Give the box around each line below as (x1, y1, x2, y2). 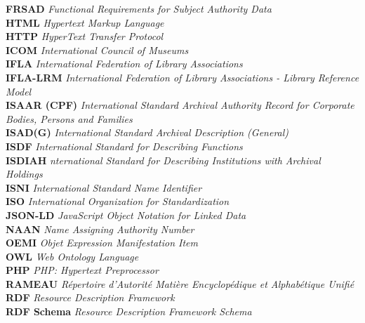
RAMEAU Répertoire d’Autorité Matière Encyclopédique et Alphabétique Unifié (6, 276, 354, 291)
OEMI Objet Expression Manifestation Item (6, 235, 198, 250)
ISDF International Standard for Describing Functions (6, 138, 243, 153)
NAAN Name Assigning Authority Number (6, 221, 194, 236)
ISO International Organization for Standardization (6, 194, 230, 209)
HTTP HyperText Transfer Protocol (6, 29, 164, 44)
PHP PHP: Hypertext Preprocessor (6, 263, 159, 277)
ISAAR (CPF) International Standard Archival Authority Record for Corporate (6, 98, 354, 112)
